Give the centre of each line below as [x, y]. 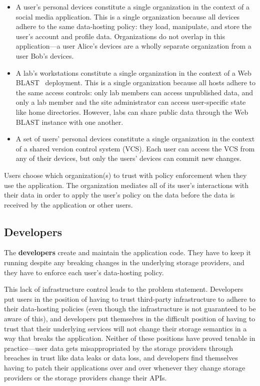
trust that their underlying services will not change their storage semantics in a [125, 328]
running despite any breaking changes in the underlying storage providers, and [124, 262]
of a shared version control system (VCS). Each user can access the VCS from [135, 148]
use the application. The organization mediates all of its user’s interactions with [126, 185]
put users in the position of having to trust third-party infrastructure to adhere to [130, 299]
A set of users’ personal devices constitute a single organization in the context [135, 139]
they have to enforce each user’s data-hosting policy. [84, 272]
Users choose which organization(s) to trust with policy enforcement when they [125, 175]
